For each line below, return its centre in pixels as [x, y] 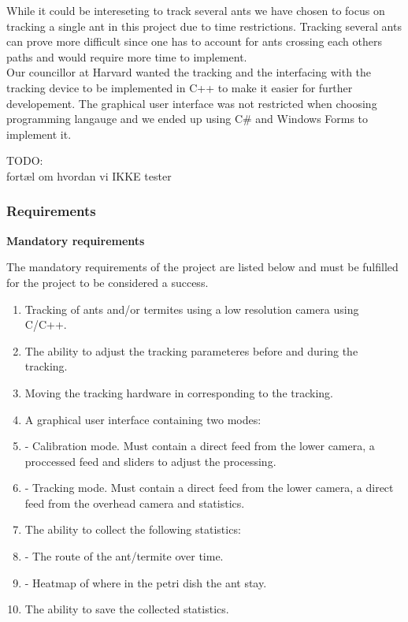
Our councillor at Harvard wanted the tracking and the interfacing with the [189, 72]
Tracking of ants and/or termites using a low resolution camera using [192, 309]
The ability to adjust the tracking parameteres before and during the [191, 350]
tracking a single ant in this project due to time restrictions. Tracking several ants [204, 26]
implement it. [39, 134]
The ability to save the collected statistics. [127, 609]
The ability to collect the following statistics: [133, 529]
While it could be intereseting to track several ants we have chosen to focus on [196, 10]
